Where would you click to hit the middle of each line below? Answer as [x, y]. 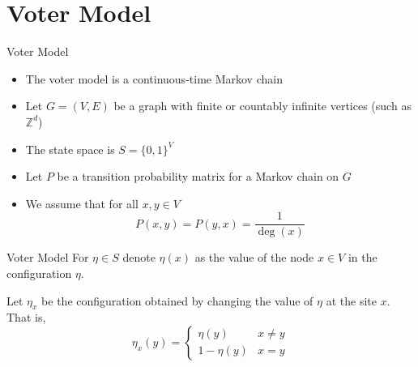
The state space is [70, 149]
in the [363, 257]
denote [139, 257]
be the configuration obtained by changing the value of [177, 300]
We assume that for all [82, 203]
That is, [26, 317]
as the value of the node [254, 257]
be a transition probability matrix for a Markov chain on [198, 176]
